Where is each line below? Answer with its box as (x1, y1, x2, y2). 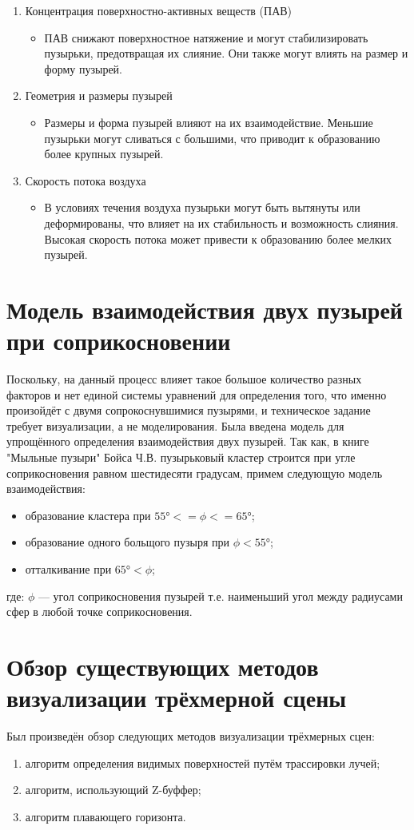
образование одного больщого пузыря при (25, 534, 230, 550)
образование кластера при (25, 506, 151, 523)
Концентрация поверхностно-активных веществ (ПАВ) (25, 2, 293, 18)
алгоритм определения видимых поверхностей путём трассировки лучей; (25, 754, 380, 771)
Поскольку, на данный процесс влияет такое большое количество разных (6, 371, 362, 387)
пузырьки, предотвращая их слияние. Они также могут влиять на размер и (44, 45, 408, 62)
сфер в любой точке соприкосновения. (6, 603, 193, 620)
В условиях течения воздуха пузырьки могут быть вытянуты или (44, 199, 360, 216)
